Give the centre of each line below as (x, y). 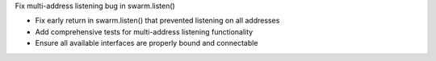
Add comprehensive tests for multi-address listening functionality (144, 31)
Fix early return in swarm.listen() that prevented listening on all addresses (157, 21)
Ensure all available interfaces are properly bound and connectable (147, 43)
